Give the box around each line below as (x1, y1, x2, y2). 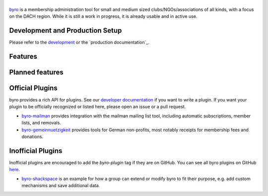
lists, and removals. (21, 120, 62, 126)
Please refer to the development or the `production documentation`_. (9, 40, 150, 46)
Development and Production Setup (9, 26, 122, 35)
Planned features (9, 68, 64, 76)
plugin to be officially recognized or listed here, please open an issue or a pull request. (9, 104, 186, 110)
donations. (21, 134, 44, 140)
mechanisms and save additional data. (21, 183, 100, 189)
